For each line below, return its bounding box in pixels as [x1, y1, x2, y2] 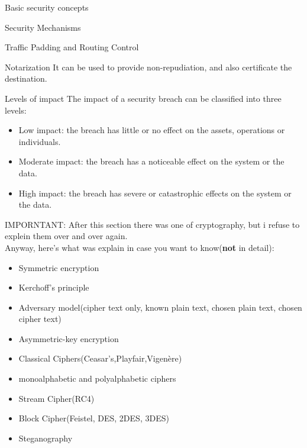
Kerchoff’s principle [18, 281, 89, 294]
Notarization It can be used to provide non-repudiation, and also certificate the [5, 60, 292, 73]
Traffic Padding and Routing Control [5, 41, 139, 53]
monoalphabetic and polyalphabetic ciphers [18, 372, 176, 385]
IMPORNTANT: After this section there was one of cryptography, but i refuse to [5, 218, 300, 230]
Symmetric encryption [18, 261, 99, 273]
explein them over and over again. [5, 230, 128, 242]
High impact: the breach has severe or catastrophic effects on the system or [18, 186, 292, 199]
